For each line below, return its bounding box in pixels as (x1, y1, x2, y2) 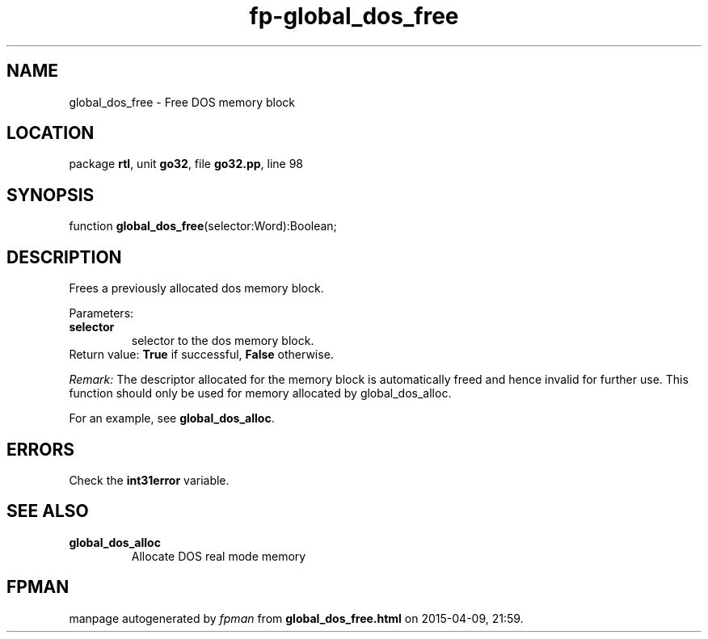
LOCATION (6, 123, 95, 144)
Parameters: (69, 306, 134, 321)
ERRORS (6, 439, 75, 460)
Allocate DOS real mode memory (131, 549, 306, 563)
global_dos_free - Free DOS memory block (69, 95, 296, 109)
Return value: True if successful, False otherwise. (69, 347, 334, 362)
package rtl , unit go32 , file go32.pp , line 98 (69, 157, 304, 171)
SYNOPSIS (6, 184, 95, 205)
